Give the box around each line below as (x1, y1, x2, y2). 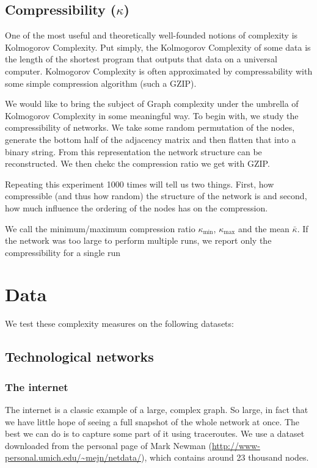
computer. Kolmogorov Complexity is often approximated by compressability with (5, 64, 313, 77)
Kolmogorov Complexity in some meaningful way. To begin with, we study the (5, 109, 299, 122)
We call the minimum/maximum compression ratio (5, 222, 195, 235)
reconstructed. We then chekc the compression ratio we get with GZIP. (5, 157, 270, 170)
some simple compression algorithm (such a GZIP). (5, 76, 197, 89)
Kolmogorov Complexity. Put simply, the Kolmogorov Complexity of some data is (5, 40, 311, 53)
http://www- (211, 439, 260, 452)
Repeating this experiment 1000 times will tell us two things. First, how (5, 177, 274, 190)
